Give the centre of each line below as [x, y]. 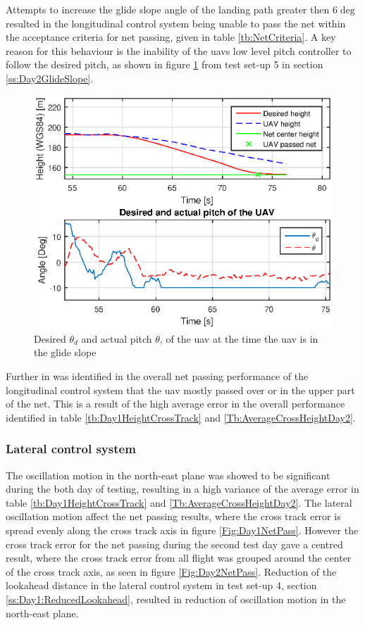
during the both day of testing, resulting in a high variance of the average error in [182, 489]
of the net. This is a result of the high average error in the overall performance [175, 404]
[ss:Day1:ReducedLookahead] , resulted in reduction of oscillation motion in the [176, 599]
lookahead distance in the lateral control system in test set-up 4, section [161, 585]
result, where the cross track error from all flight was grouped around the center [179, 558]
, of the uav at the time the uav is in [239, 338]
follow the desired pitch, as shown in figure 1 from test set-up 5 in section [165, 64]
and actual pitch [117, 338]
